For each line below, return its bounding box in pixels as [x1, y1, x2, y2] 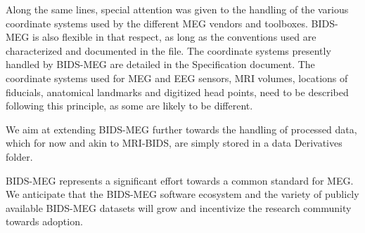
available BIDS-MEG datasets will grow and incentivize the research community [6, 200, 352, 215]
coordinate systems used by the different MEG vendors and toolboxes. [6, 15, 308, 30]
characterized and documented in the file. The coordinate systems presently [6, 43, 331, 58]
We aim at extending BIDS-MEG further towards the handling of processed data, [6, 121, 357, 136]
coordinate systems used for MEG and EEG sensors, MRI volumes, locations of [6, 70, 348, 85]
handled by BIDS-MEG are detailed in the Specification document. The [6, 57, 315, 72]
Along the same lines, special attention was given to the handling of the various [6, 2, 349, 16]
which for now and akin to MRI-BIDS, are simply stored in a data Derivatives [6, 135, 342, 150]
